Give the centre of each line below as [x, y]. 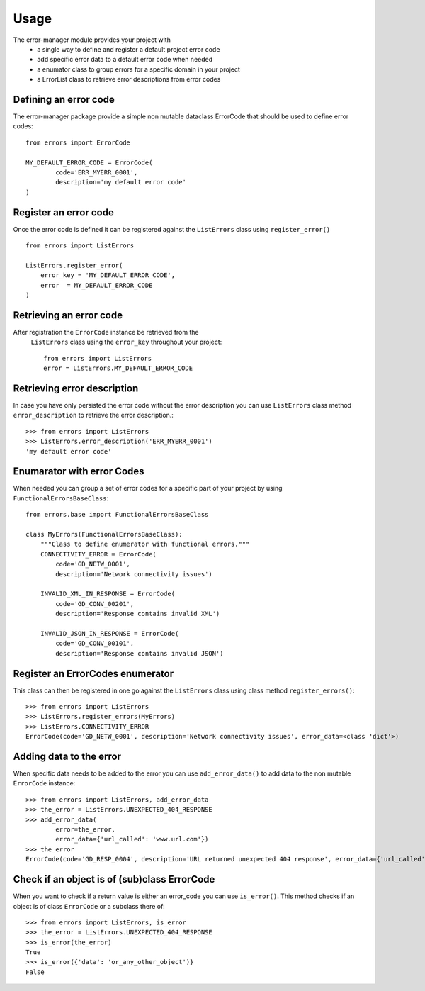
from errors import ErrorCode [78, 142]
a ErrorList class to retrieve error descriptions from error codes [129, 79]
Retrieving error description [76, 388]
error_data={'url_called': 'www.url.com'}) [132, 839]
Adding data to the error [67, 756]
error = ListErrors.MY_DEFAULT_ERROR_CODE [118, 368]
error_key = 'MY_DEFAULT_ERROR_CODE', [108, 275]
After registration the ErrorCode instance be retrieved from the [106, 332]
